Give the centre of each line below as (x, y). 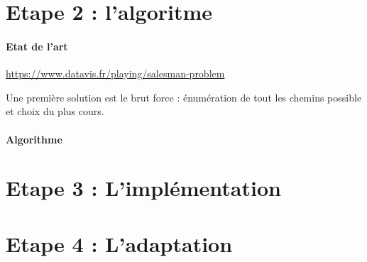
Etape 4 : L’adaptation (119, 243)
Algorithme (34, 139)
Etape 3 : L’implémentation (143, 188)
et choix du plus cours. (55, 111)
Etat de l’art (37, 46)
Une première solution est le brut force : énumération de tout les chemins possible (184, 97)
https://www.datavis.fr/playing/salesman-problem (115, 73)
